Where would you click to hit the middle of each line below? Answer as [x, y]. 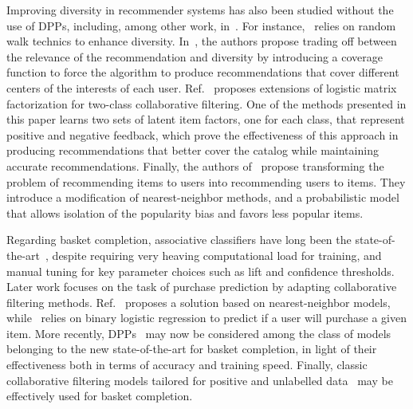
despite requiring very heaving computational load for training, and [217, 255]
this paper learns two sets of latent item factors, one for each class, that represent [206, 119]
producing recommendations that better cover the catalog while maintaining [193, 150]
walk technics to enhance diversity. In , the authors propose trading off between [202, 41]
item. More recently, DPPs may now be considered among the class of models [199, 333]
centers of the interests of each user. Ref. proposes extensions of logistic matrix [202, 87]
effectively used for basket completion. [100, 396]
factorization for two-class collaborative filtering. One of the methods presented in [206, 103]
